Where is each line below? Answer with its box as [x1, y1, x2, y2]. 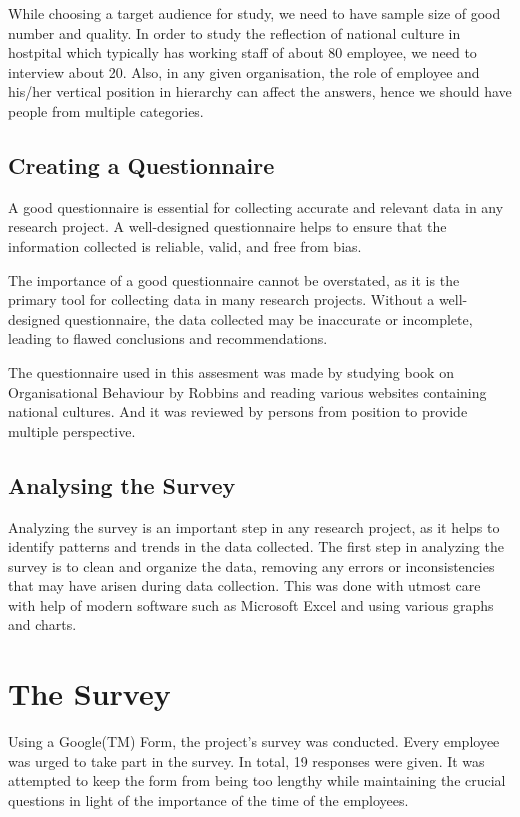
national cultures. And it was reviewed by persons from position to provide [8, 401, 468, 422]
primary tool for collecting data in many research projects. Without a [8, 289, 435, 310]
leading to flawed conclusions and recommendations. [8, 328, 328, 349]
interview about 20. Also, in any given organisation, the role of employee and [8, 61, 480, 82]
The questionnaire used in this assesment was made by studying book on [8, 361, 454, 382]
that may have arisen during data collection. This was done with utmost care [8, 575, 481, 596]
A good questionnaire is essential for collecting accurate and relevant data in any [8, 196, 504, 217]
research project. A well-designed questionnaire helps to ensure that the [8, 216, 447, 237]
